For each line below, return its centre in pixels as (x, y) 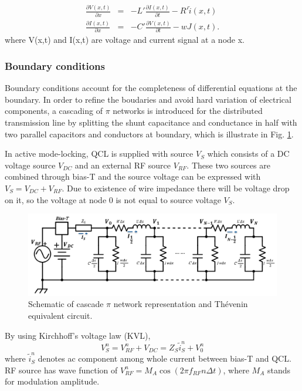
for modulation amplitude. (52, 381)
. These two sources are (228, 165)
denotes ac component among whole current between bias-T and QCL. (164, 358)
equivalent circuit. (60, 316)
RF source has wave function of (61, 370)
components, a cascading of (54, 111)
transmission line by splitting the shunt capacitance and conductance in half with (151, 122)
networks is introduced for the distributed (188, 111)
